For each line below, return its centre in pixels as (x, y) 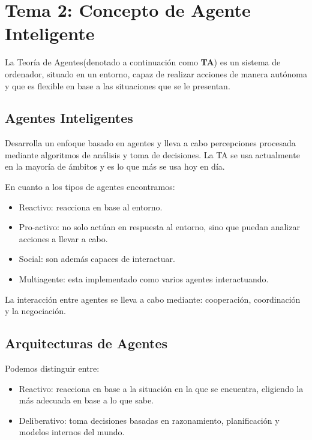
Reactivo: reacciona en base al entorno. (91, 207)
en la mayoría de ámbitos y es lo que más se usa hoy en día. (115, 166)
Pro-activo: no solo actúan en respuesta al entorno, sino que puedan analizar (159, 227)
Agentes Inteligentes (69, 118)
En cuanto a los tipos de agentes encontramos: (90, 187)
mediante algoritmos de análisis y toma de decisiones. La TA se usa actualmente (152, 154)
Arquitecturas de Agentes (86, 343)
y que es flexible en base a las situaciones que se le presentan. (118, 85)
